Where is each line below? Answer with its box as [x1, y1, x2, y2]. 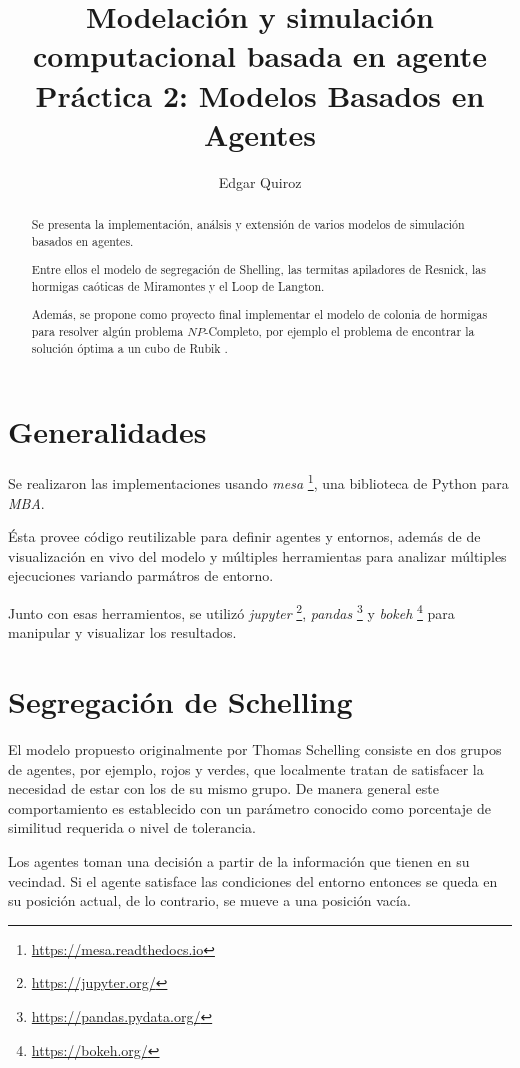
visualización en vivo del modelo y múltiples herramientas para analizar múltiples [8, 545, 507, 566]
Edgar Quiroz [218, 171, 302, 192]
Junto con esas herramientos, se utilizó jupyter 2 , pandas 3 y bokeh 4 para [8, 600, 455, 623]
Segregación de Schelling [8, 681, 353, 722]
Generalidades [8, 411, 207, 452]
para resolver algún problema [31, 323, 184, 340]
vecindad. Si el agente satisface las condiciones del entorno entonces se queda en [8, 870, 498, 891]
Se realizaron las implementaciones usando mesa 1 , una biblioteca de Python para [8, 470, 509, 494]
